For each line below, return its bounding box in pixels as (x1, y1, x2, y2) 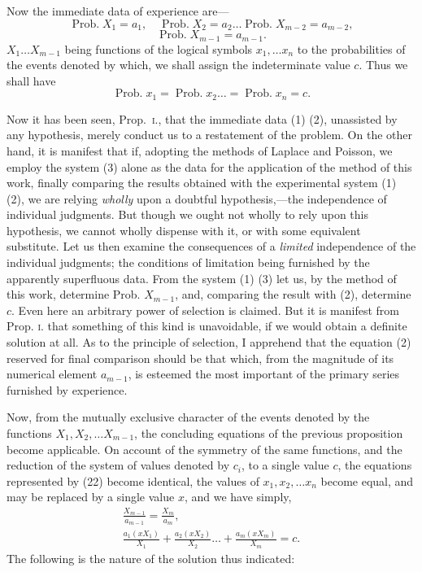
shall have (7, 72, 56, 89)
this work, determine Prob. (7, 286, 141, 303)
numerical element (7, 365, 98, 382)
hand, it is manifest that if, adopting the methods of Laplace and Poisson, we (7, 142, 393, 159)
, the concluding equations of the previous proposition (134, 425, 403, 442)
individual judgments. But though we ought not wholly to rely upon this (7, 206, 368, 223)
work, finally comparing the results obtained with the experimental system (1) (7, 174, 397, 191)
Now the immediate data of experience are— (7, 2, 229, 19)
